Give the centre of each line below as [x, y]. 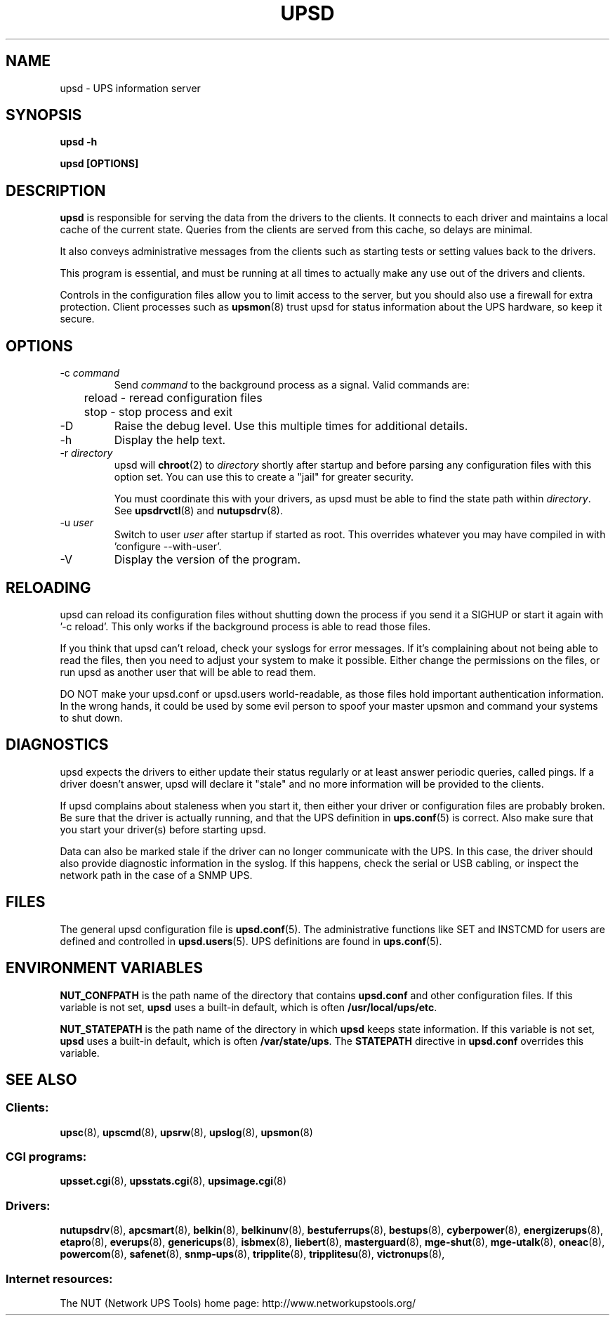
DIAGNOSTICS [57, 745]
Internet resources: [59, 1278]
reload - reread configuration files [173, 398]
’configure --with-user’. [168, 547]
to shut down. [92, 717]
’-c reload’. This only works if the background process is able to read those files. [245, 626]
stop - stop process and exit [158, 412]
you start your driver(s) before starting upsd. [163, 829]
